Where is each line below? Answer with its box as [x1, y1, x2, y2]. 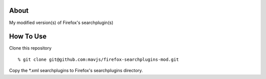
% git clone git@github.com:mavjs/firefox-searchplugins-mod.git [18, 56, 179, 62]
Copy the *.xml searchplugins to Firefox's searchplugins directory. [9, 68, 143, 74]
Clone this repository [9, 45, 52, 51]
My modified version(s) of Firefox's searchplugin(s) [9, 20, 113, 26]
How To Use [9, 32, 47, 41]
